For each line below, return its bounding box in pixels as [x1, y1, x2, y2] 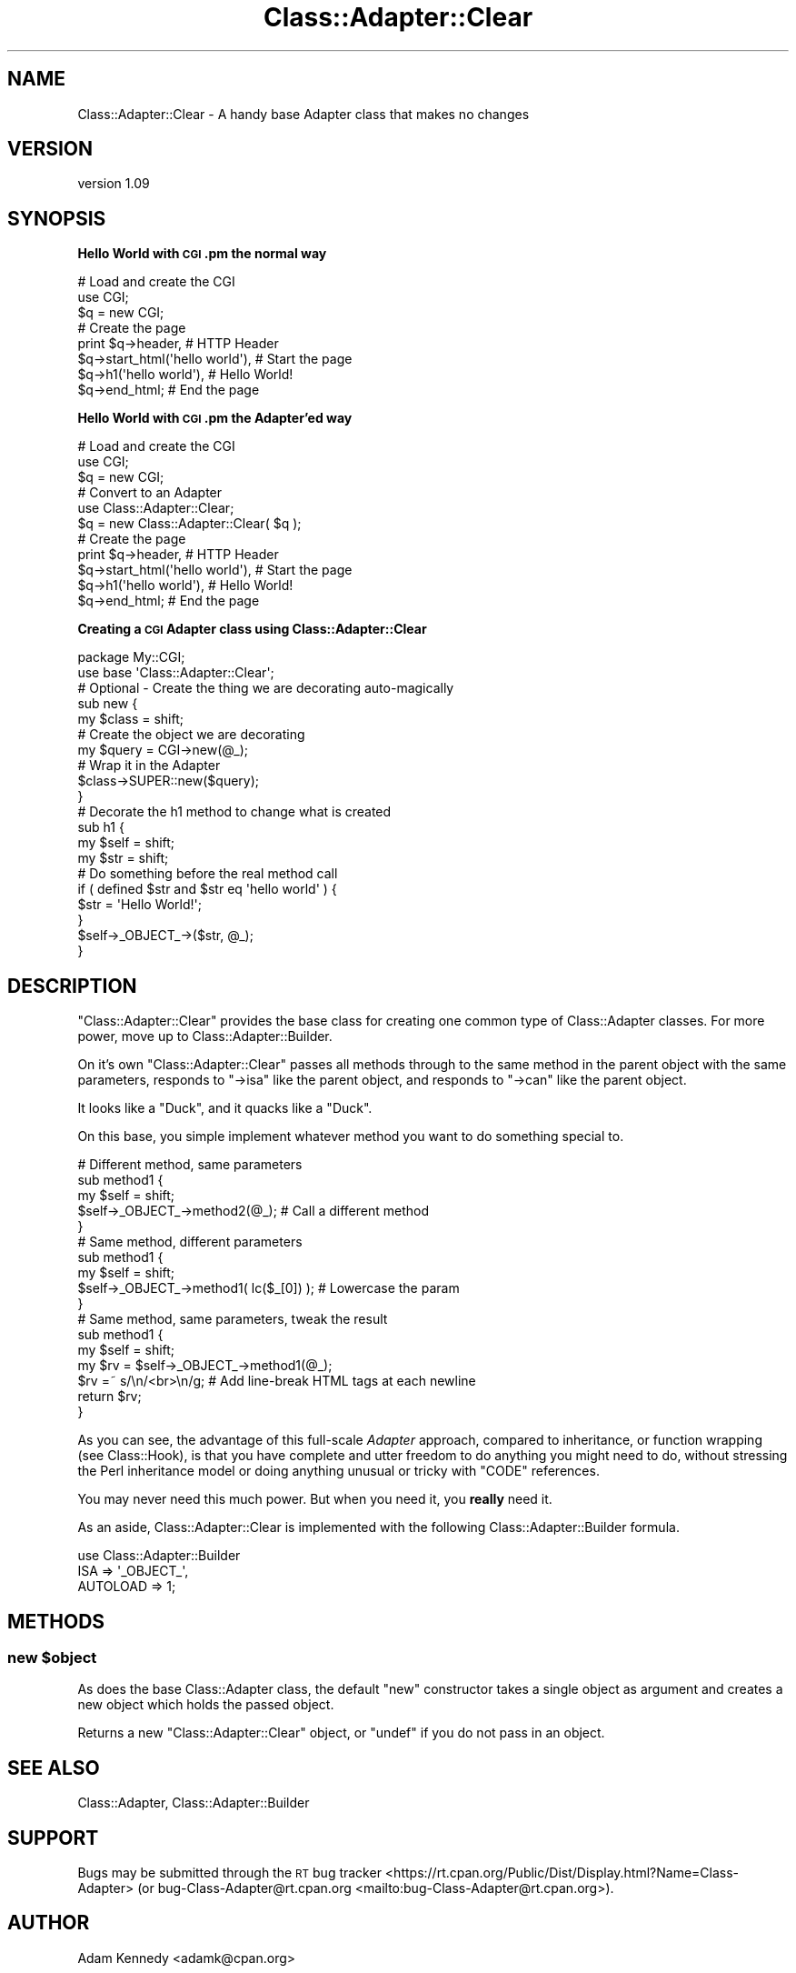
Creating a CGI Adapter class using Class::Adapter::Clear [77, 621, 427, 637]
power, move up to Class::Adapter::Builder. [77, 1028, 333, 1045]
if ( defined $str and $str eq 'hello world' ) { [77, 881, 337, 897]
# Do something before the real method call [77, 866, 338, 882]
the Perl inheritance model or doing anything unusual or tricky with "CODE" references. [77, 1463, 600, 1479]
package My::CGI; [77, 649, 185, 666]
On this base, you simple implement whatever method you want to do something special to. [77, 1128, 624, 1145]
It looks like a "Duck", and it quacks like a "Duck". [77, 1100, 373, 1117]
